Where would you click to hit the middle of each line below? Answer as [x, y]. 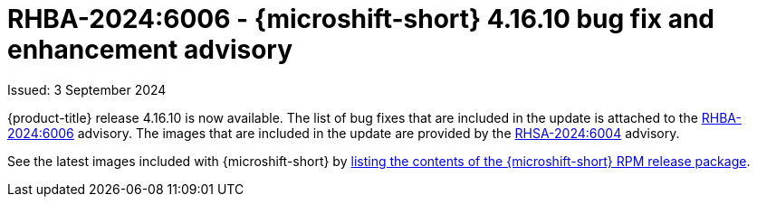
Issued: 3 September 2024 [87, 89]
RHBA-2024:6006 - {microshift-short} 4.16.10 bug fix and [361, 19]
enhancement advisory [150, 50]
